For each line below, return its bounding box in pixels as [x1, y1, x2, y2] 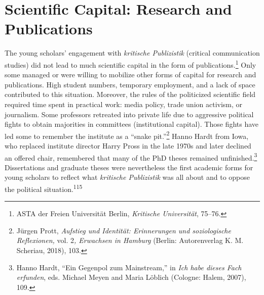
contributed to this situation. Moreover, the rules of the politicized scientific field [5, 89, 256, 100]
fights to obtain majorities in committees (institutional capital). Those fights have [5, 119, 259, 129]
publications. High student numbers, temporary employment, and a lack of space [5, 79, 255, 89]
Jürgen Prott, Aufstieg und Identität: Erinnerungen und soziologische [16, 225, 231, 235]
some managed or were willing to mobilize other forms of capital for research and [5, 69, 256, 80]
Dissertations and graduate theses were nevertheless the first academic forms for [5, 162, 253, 172]
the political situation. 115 [5, 182, 83, 194]
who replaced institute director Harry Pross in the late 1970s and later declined [5, 140, 251, 151]
